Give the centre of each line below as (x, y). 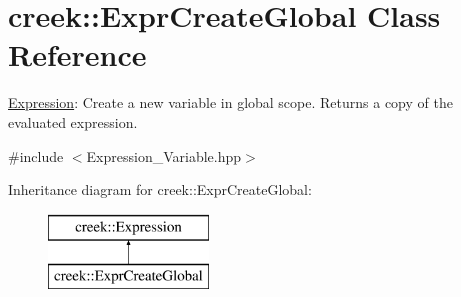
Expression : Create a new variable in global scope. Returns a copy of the (230, 102)
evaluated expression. (73, 121)
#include (36, 155)
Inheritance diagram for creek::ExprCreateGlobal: (160, 189)
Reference (77, 54)
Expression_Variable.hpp (164, 155)
